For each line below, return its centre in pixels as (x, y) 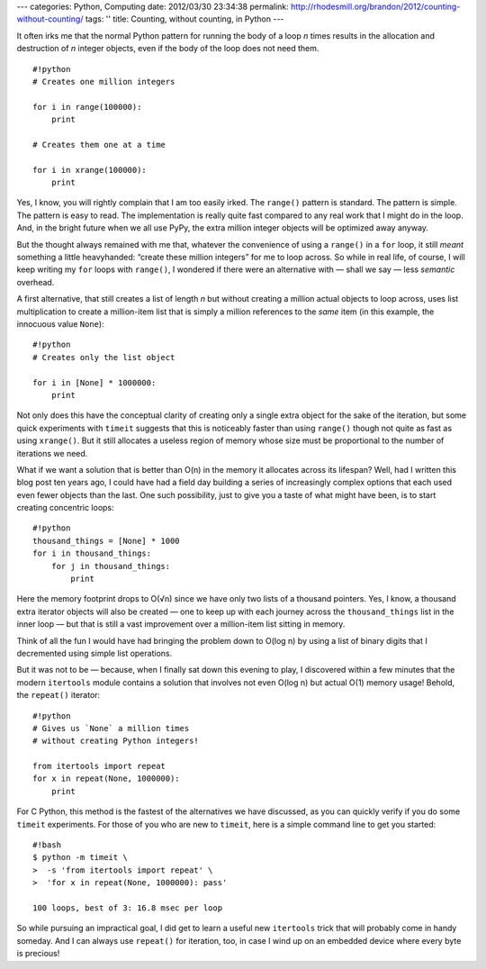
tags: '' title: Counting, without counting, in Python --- (184, 19)
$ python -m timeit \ (80, 857)
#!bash (47, 845)
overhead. (36, 282)
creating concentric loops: (65, 508)
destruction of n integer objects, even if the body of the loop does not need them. (168, 49)
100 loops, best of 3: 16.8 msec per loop (128, 908)
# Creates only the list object (104, 357)
